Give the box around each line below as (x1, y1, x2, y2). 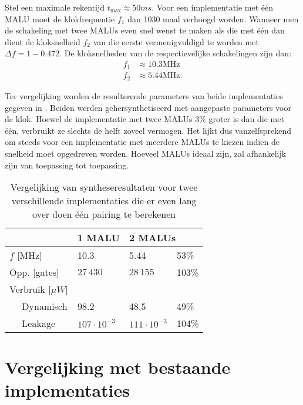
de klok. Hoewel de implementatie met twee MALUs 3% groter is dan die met (5, 113, 284, 125)
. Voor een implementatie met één (151, 1, 274, 13)
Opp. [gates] (9, 265, 59, 279)
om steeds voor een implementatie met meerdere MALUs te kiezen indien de (5, 136, 280, 148)
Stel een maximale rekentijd (5, 1, 105, 13)
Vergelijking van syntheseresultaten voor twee (10, 180, 198, 194)
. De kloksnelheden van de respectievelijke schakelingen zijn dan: (59, 47, 292, 59)
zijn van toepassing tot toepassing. (5, 158, 129, 171)
